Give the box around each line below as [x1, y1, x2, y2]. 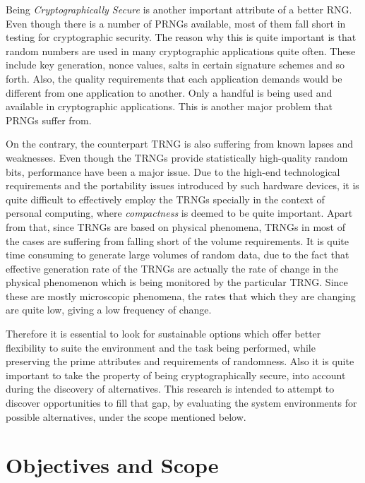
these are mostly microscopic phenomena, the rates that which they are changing [6, 288, 356, 303]
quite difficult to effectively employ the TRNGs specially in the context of [6, 191, 325, 206]
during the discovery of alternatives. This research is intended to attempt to [6, 381, 335, 396]
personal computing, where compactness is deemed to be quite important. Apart [6, 205, 353, 220]
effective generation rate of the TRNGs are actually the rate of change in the [6, 261, 339, 275]
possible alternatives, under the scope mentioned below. [6, 409, 246, 424]
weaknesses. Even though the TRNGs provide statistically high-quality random [6, 150, 348, 165]
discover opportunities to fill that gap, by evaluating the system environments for [6, 395, 357, 410]
